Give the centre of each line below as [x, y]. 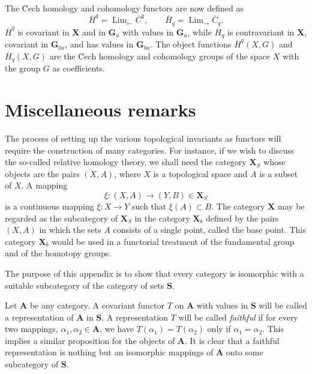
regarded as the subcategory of [61, 218]
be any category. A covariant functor [97, 305]
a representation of [39, 317]
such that [149, 206]
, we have [117, 329]
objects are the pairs [42, 173]
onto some [244, 352]
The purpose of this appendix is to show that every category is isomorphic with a [154, 273]
